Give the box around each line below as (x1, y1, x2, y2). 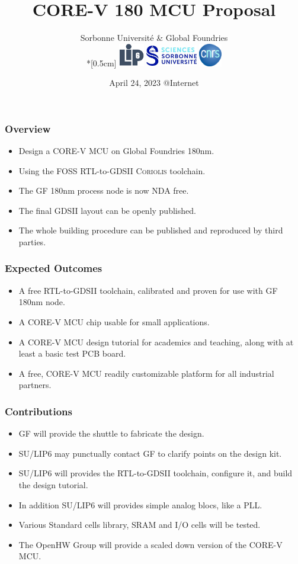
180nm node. (18, 296, 65, 308)
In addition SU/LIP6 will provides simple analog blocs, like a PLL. (18, 498, 262, 511)
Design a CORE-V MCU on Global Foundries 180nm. (18, 144, 214, 156)
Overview (5, 121, 51, 136)
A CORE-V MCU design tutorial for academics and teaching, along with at (18, 335, 294, 348)
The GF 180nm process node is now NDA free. (18, 184, 189, 197)
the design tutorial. (18, 478, 88, 491)
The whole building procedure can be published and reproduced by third (18, 224, 283, 236)
